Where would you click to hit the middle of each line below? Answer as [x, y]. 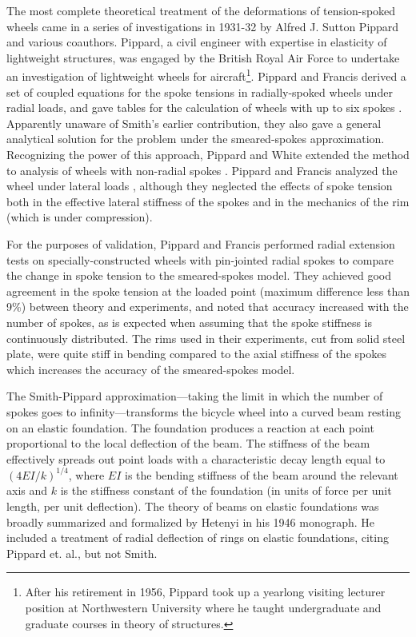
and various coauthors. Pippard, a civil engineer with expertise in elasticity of [197, 42]
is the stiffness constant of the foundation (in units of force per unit [226, 490]
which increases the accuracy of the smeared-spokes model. [151, 369]
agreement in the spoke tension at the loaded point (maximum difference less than [208, 291]
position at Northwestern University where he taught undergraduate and [203, 607]
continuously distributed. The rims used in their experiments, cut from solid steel [206, 338]
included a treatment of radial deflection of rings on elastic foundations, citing [198, 537]
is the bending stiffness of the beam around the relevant [261, 474]
